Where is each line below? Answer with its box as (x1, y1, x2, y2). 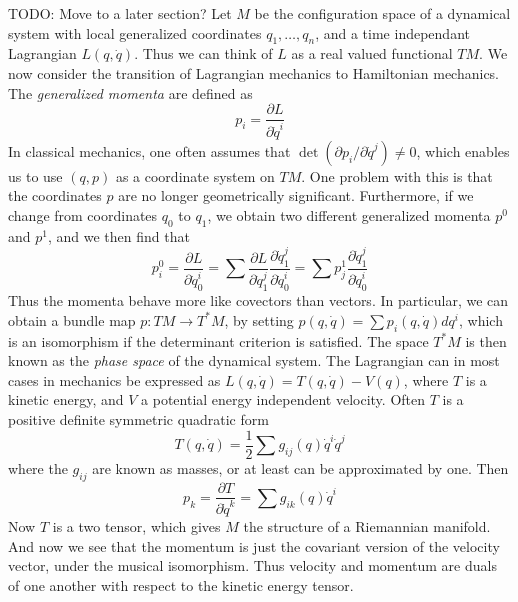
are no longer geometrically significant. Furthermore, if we (118, 185, 474, 206)
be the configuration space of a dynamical (254, 3, 511, 23)
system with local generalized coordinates (8, 22, 262, 43)
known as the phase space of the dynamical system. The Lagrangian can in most (8, 350, 500, 371)
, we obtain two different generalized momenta (207, 204, 491, 225)
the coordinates (8, 185, 102, 206)
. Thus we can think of (134, 43, 273, 64)
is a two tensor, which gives (52, 516, 221, 537)
